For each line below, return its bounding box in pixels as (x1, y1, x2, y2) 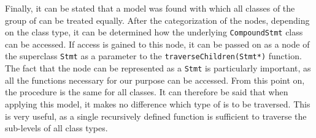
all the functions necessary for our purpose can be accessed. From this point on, (5, 73, 305, 86)
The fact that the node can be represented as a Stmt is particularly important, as (5, 62, 311, 74)
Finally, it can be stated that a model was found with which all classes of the (5, 2, 295, 14)
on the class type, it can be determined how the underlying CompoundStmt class (5, 26, 303, 38)
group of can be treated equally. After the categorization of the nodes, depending (5, 13, 310, 26)
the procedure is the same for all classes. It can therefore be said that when (5, 85, 288, 98)
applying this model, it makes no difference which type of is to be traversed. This (5, 97, 310, 110)
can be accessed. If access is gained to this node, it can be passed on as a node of (5, 37, 310, 50)
